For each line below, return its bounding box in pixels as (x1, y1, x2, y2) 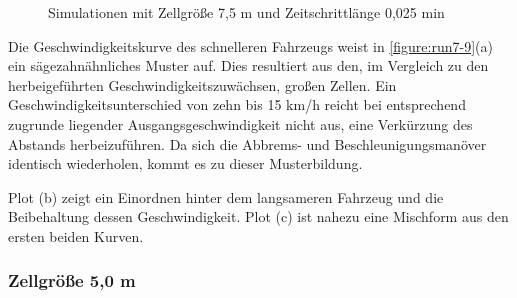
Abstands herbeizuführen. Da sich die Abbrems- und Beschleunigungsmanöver (8, 133, 487, 154)
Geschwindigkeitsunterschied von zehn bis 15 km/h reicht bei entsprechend (8, 94, 466, 115)
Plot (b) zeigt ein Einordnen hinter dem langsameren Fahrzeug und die (8, 186, 444, 207)
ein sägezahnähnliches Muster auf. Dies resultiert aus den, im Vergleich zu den (8, 55, 489, 76)
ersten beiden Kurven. (8, 225, 144, 246)
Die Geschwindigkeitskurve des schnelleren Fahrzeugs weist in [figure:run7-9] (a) (8, 35, 493, 56)
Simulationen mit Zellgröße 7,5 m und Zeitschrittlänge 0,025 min (48, 2, 445, 22)
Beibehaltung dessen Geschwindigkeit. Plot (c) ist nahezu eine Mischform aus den (8, 206, 509, 227)
